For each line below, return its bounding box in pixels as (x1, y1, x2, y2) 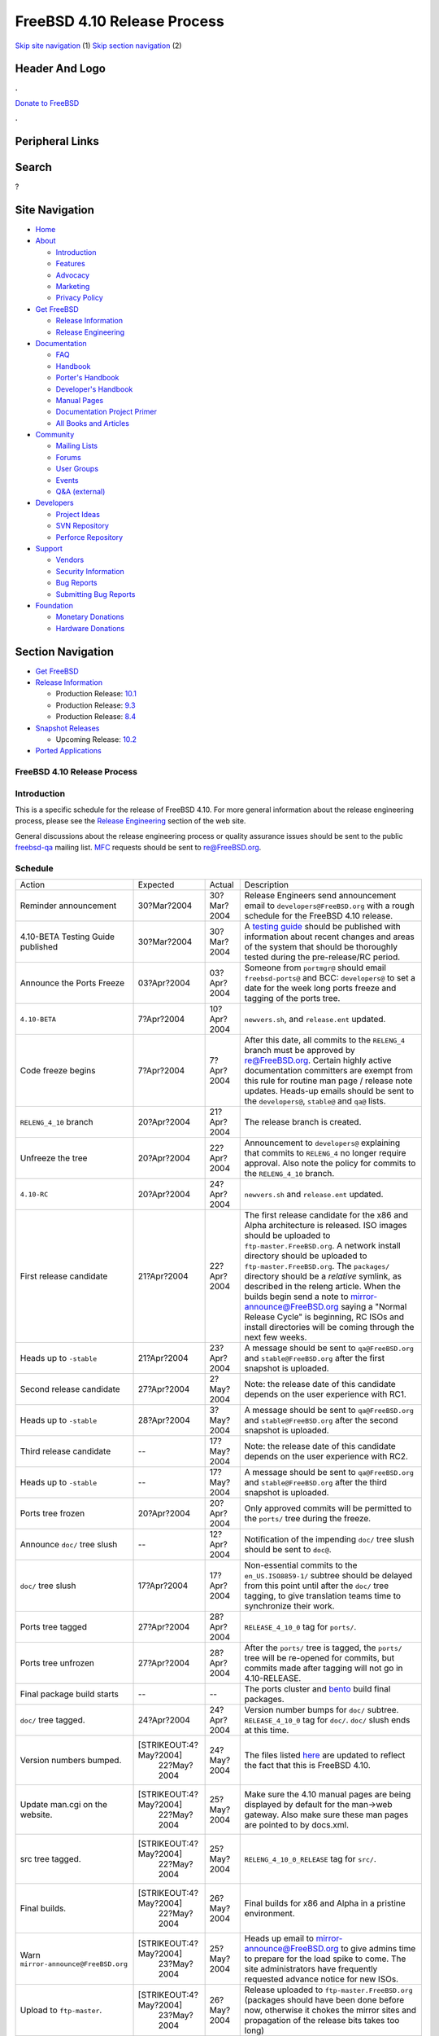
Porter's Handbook (55, 373, 120, 383)
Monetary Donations (55, 612, 124, 622)
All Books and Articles (55, 418, 130, 428)
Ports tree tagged (20, 1621, 87, 1633)
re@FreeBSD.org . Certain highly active (244, 1055, 392, 1066)
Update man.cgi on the (20, 1799, 108, 1810)
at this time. (244, 1725, 289, 1736)
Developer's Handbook (55, 384, 133, 394)
